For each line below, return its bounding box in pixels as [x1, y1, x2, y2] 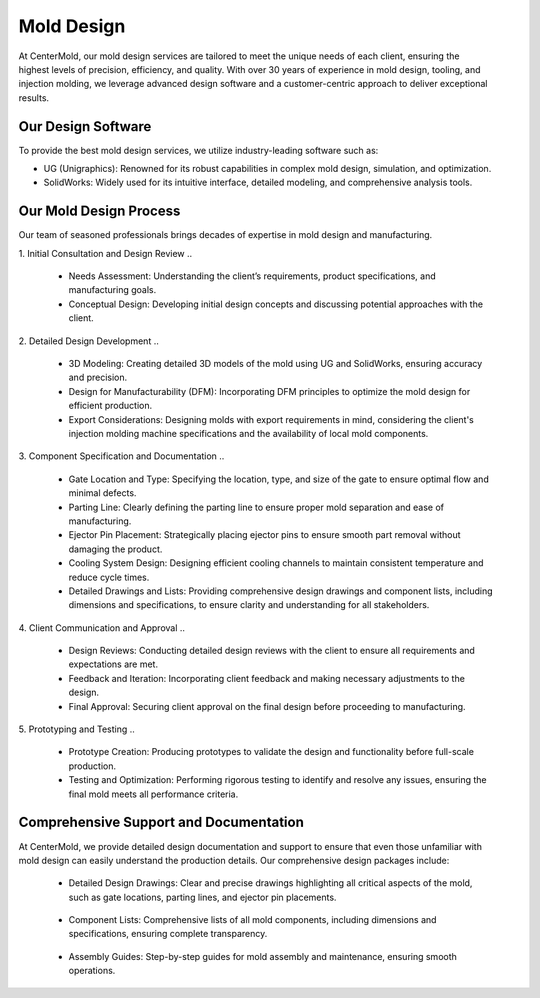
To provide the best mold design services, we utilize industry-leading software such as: [18, 144, 379, 156]
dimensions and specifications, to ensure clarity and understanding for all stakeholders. [68, 599, 430, 611]
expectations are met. [68, 658, 159, 670]
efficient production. [68, 400, 153, 412]
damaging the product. [68, 543, 163, 555]
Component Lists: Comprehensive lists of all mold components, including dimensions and [68, 914, 437, 926]
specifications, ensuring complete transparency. [68, 928, 268, 940]
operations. [68, 965, 116, 977]
